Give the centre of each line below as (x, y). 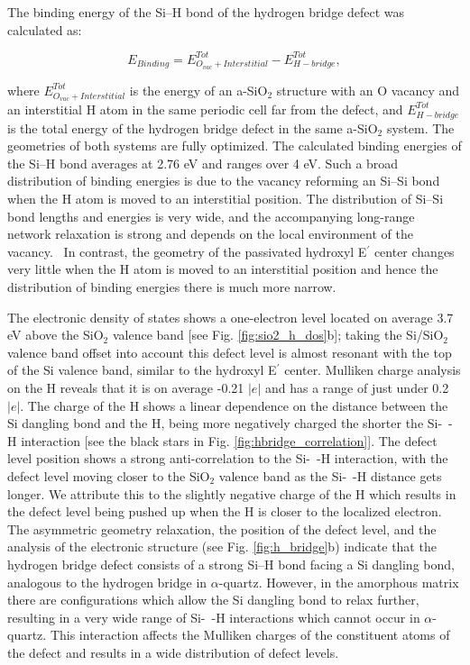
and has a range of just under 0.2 (357, 388)
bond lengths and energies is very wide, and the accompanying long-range (211, 216)
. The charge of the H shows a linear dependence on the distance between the (234, 405)
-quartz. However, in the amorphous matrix (339, 582)
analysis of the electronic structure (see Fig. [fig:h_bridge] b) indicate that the (222, 547)
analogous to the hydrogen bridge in (107, 582)
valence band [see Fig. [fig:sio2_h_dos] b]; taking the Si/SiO (278, 335)
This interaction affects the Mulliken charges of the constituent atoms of (250, 635)
